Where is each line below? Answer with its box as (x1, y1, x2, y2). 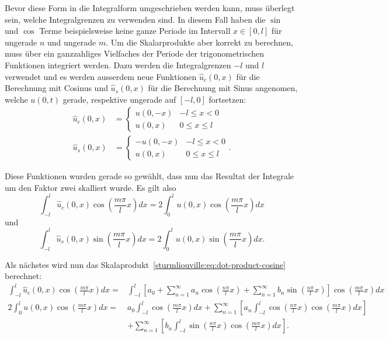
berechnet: (5, 270, 42, 282)
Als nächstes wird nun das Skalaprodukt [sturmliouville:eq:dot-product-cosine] (5, 258, 286, 270)
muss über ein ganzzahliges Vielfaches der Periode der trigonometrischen (5, 47, 265, 60)
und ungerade (47, 36, 96, 48)
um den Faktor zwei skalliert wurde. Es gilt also (5, 182, 176, 193)
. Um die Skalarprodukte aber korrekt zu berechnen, (106, 36, 293, 48)
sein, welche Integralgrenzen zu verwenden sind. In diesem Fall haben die (5, 13, 266, 25)
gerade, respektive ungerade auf (62, 93, 176, 105)
